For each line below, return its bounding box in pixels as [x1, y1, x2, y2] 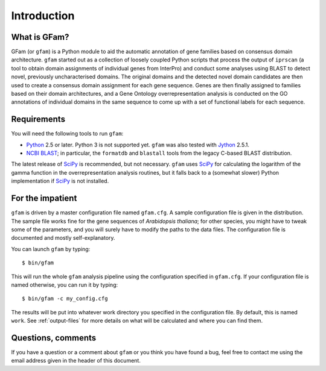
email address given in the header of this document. [11, 357, 141, 364]
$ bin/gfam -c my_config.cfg [22, 295, 108, 302]
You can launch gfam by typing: [11, 245, 91, 252]
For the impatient [11, 193, 77, 204]
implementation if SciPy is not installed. [11, 178, 109, 185]
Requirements [11, 114, 66, 125]
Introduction [11, 9, 75, 22]
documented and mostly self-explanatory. [11, 234, 115, 242]
